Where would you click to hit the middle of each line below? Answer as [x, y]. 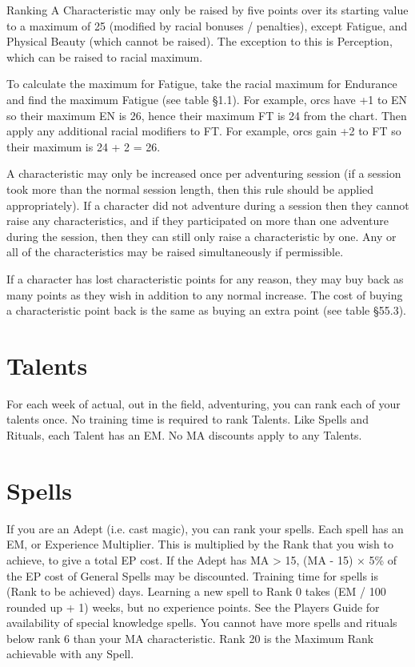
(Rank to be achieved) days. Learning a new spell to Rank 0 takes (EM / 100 [196, 591]
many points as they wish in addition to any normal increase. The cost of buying [205, 294]
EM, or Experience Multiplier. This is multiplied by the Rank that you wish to [200, 544]
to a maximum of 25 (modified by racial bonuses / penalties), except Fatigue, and [207, 25]
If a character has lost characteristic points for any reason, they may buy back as [205, 278]
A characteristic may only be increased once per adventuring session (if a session [204, 173]
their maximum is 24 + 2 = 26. [84, 146]
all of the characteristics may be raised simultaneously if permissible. [175, 252]
